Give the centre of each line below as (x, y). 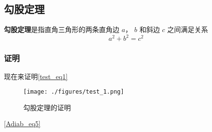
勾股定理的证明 (47, 107)
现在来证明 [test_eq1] (36, 76)
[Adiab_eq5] (22, 124)
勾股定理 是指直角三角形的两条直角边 (62, 29)
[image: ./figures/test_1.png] (74, 92)
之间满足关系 (188, 29)
